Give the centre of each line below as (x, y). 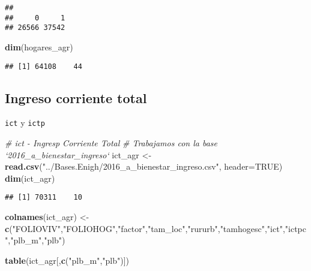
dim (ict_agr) (30, 178)
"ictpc (295, 228)
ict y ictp (25, 123)
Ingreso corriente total (76, 97)
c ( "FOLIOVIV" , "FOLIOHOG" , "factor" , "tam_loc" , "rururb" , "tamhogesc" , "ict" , (145, 228)
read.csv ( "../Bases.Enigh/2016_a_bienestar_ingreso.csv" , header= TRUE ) (144, 166)
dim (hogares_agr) (39, 46)
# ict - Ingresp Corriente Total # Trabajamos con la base (111, 143)
